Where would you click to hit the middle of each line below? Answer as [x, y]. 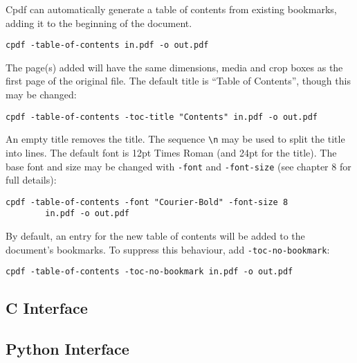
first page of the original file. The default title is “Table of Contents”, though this [178, 81]
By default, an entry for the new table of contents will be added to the [155, 236]
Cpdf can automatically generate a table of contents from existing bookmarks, [171, 9]
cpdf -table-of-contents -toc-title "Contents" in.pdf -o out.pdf [162, 117]
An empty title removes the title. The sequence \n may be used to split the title [175, 139]
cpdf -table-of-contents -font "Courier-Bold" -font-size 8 [147, 202]
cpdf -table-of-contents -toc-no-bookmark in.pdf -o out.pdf [149, 272]
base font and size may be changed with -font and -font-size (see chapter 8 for [178, 166]
